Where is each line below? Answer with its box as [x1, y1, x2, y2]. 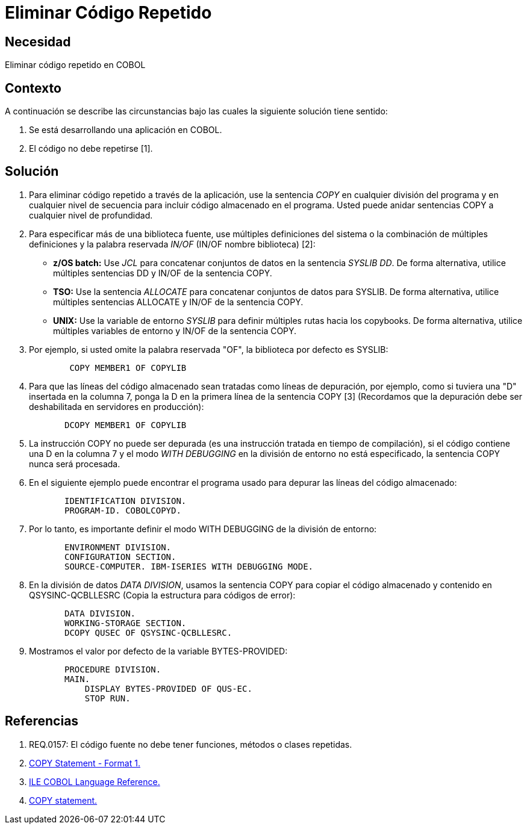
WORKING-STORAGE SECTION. [64, 618, 187, 628]
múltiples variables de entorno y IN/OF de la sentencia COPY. [53, 325, 297, 336]
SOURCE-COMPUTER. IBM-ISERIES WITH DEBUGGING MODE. [64, 561, 314, 571]
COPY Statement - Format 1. [29, 757, 140, 768]
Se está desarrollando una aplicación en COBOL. [29, 125, 222, 135]
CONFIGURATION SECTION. [64, 551, 176, 562]
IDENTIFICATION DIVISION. [64, 495, 187, 506]
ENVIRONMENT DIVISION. [64, 542, 172, 552]
